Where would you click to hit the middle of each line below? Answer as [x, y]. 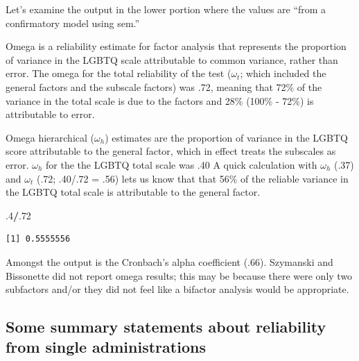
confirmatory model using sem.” [73, 23]
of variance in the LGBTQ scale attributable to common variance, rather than [172, 59]
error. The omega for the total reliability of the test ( [119, 73]
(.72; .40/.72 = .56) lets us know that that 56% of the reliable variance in [192, 178]
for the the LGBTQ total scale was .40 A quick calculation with [182, 164]
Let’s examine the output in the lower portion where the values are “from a [166, 9]
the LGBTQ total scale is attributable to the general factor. [133, 192]
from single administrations [106, 347]
